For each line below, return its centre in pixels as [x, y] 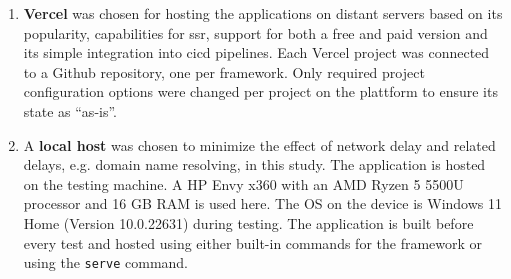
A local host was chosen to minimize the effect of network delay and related [259, 144]
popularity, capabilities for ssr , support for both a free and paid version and [255, 32]
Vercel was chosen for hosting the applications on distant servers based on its [263, 13]
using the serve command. [106, 262]
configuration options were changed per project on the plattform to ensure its [260, 91]
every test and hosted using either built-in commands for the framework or [253, 242]
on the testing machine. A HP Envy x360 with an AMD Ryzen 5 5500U [243, 183]
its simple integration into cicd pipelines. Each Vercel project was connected [256, 52]
